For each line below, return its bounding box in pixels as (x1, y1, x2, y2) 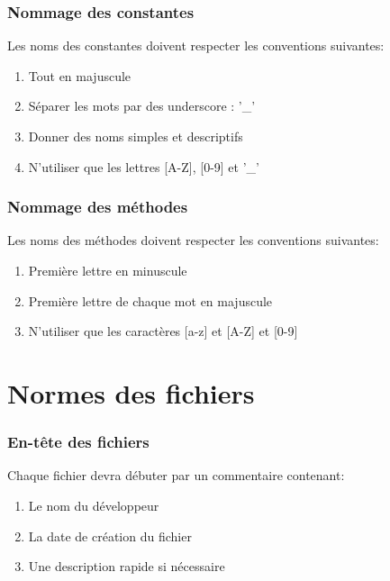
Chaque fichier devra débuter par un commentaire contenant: (7, 466, 345, 485)
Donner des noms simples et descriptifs (28, 127, 243, 145)
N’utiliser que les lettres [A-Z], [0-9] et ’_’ (28, 157, 259, 176)
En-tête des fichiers (7, 431, 150, 453)
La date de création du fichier (28, 526, 192, 545)
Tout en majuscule (28, 66, 132, 85)
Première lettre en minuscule (28, 261, 187, 279)
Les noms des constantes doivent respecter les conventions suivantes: (7, 36, 385, 55)
